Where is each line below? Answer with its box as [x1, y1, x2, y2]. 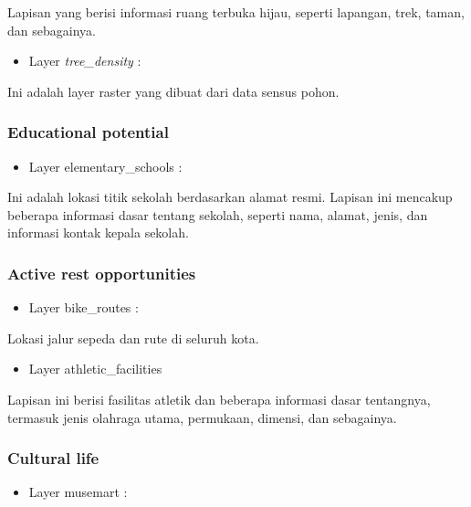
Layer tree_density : [28, 51, 141, 70]
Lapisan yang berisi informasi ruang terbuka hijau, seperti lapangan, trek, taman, [7, 3, 465, 21]
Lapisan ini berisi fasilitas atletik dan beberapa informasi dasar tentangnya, [7, 389, 431, 408]
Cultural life [7, 447, 99, 470]
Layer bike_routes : [28, 298, 139, 317]
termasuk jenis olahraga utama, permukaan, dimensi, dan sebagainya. [7, 407, 397, 427]
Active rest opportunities [7, 261, 196, 284]
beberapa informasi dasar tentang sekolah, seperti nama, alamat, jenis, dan [7, 205, 428, 224]
